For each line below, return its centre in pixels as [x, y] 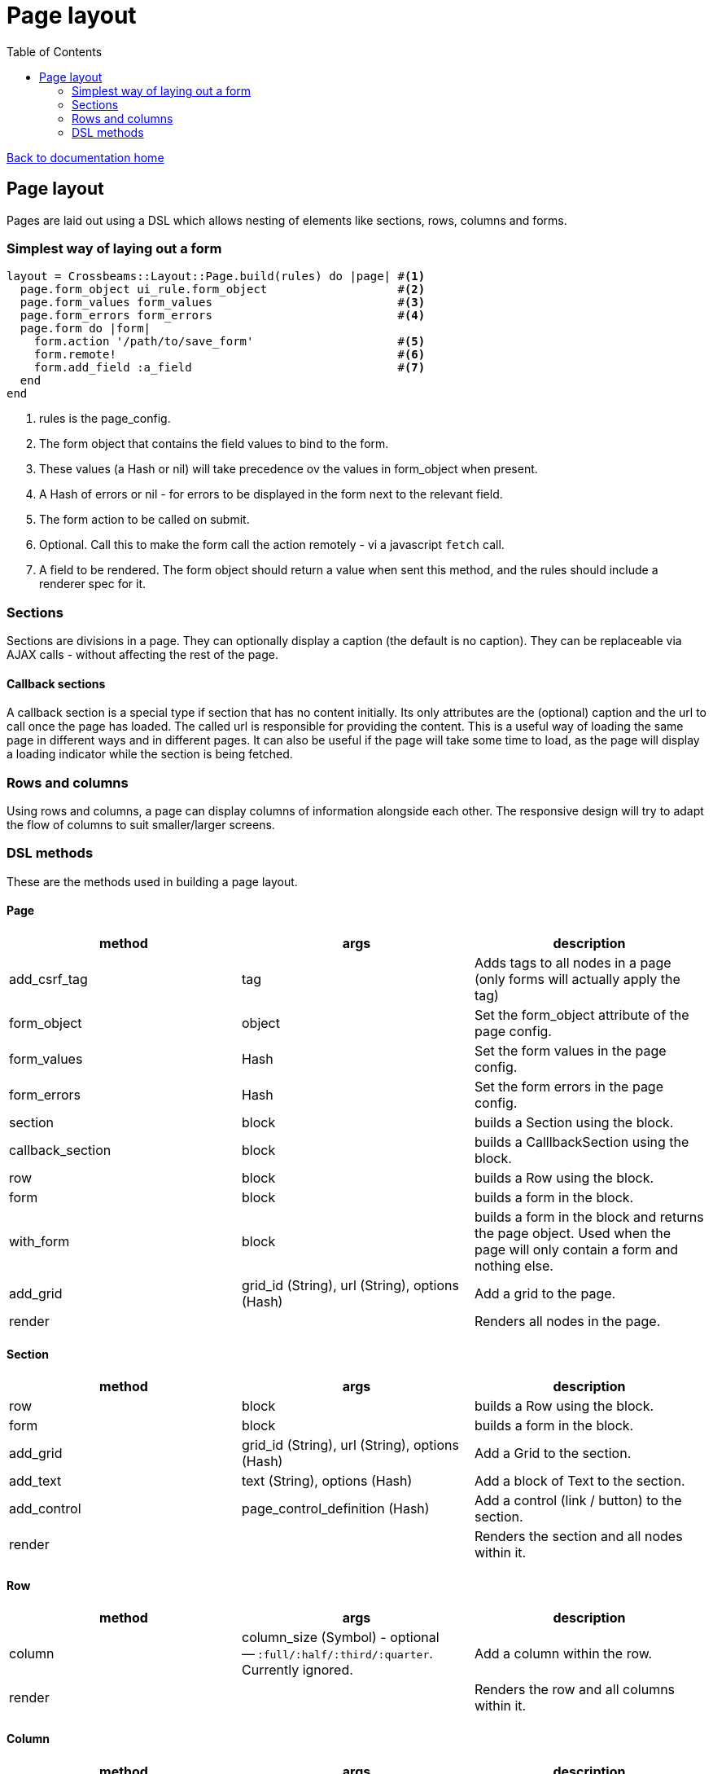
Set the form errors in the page [569, 1087]
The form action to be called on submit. [144, 520]
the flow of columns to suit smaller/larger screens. [141, 825]
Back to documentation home [85, 157]
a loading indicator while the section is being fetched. [150, 754]
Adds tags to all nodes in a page [573, 963]
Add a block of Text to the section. [580, 1481]
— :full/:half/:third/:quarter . [337, 1654]
